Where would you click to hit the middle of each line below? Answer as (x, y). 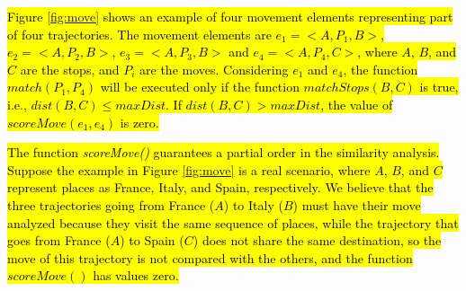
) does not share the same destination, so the (317, 240)
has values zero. (136, 275)
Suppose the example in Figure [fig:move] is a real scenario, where (189, 169)
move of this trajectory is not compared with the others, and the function (210, 257)
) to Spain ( (152, 240)
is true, (439, 87)
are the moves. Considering (214, 69)
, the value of (357, 104)
